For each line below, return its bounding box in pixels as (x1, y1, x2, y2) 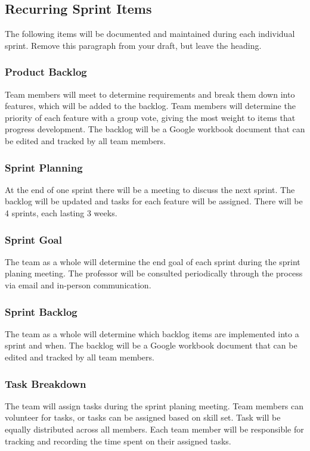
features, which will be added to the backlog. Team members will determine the (5, 99, 296, 112)
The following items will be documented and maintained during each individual (5, 27, 295, 40)
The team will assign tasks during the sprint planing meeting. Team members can (5, 399, 304, 412)
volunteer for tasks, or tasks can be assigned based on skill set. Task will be (5, 411, 281, 424)
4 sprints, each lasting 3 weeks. (5, 206, 117, 219)
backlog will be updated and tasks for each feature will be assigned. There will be (5, 195, 303, 207)
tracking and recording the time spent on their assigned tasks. (5, 434, 231, 447)
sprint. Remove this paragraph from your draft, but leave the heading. (5, 39, 262, 51)
